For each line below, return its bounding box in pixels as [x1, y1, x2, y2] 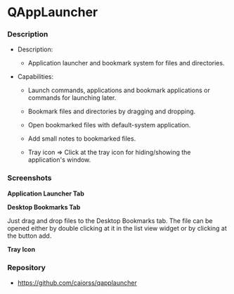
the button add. [7, 231, 52, 240]
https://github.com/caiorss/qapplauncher [17, 279, 137, 287]
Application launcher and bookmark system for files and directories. [27, 59, 225, 68]
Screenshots [7, 173, 52, 183]
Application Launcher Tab [7, 189, 84, 198]
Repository [7, 262, 46, 272]
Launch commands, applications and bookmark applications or [27, 86, 211, 95]
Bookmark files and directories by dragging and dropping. [27, 107, 196, 116]
